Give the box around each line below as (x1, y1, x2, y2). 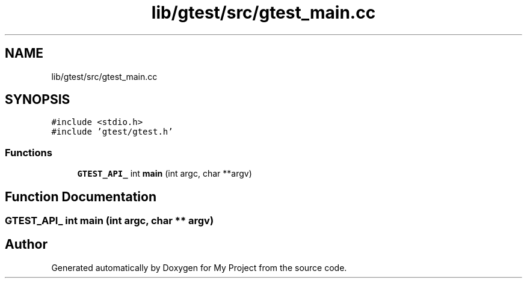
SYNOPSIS (5, 92, 70, 108)
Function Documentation (5, 189, 156, 204)
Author (5, 237, 48, 252)
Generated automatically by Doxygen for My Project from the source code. (51, 262, 347, 273)
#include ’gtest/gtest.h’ (51, 127, 173, 137)
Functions (5, 146, 52, 159)
